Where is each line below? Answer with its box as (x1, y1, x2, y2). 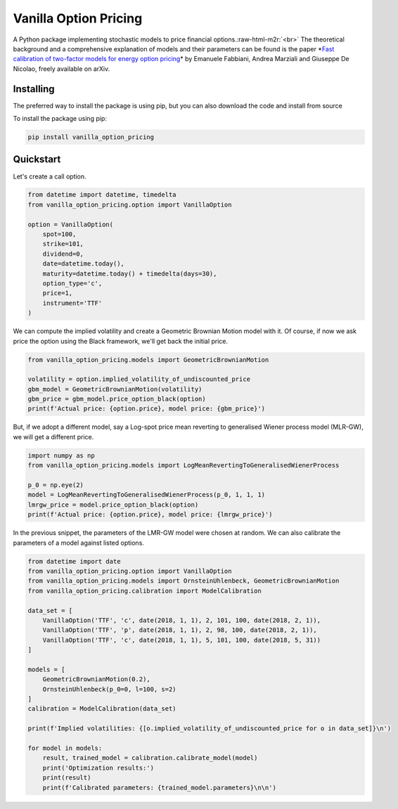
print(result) (42, 774, 91, 782)
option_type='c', (42, 280, 103, 287)
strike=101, (42, 240, 84, 248)
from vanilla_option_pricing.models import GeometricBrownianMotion (27, 356, 269, 363)
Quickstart (13, 153, 61, 165)
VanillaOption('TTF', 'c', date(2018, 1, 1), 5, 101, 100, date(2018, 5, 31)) (42, 636, 321, 644)
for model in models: (27, 744, 103, 752)
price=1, (42, 289, 73, 297)
